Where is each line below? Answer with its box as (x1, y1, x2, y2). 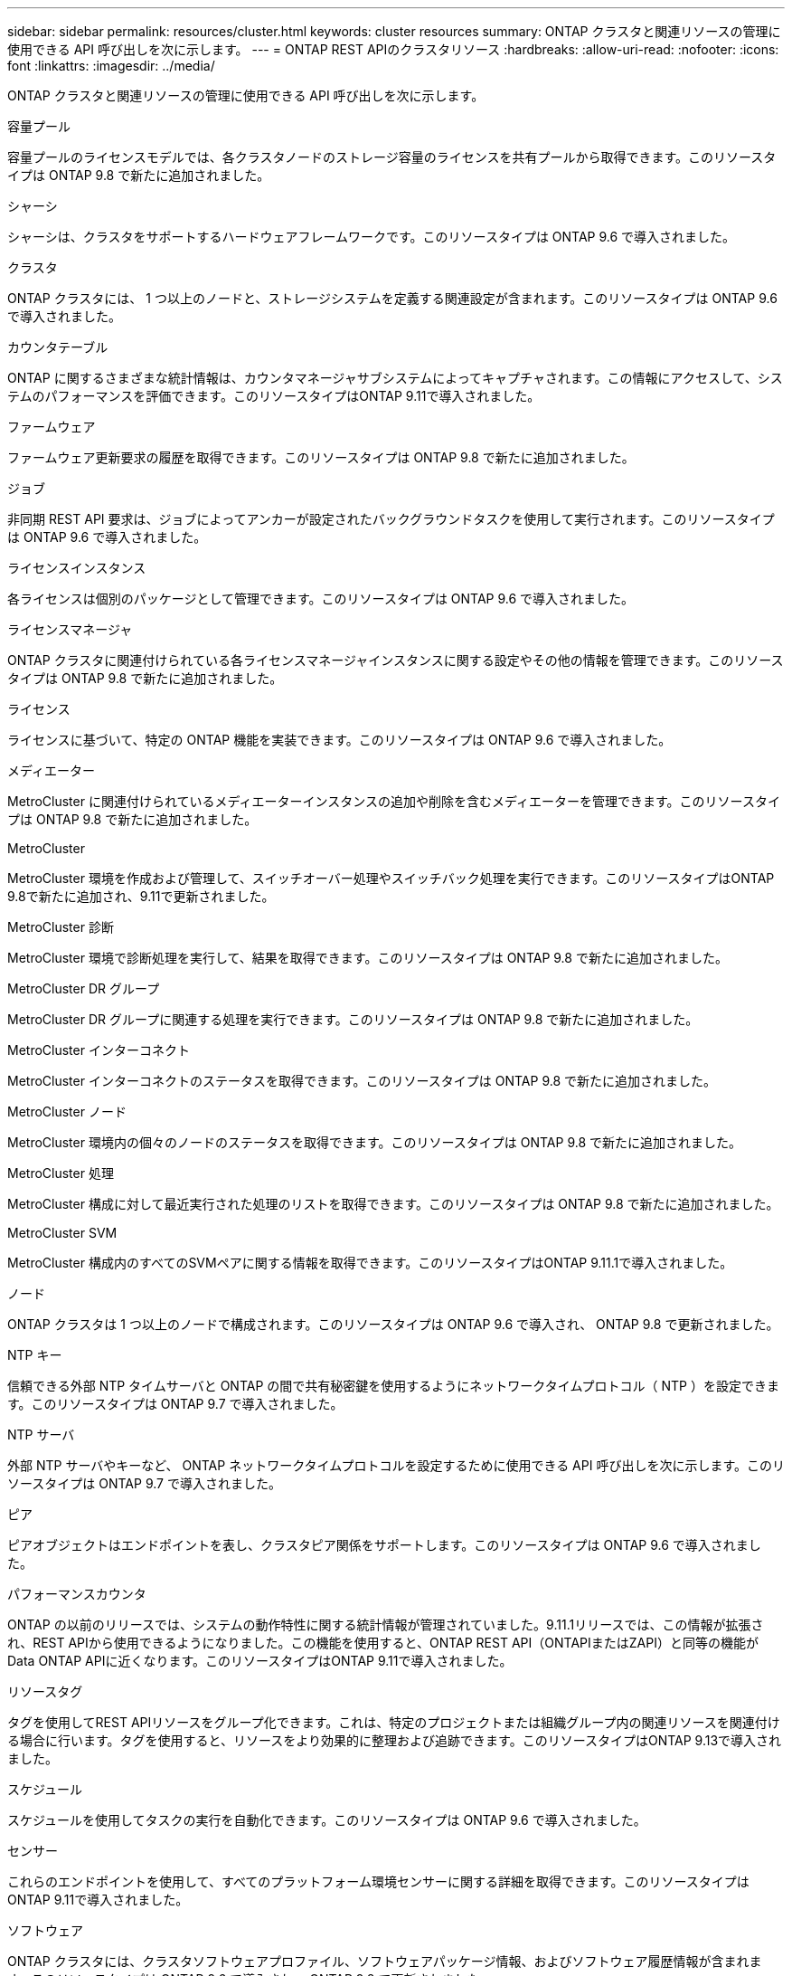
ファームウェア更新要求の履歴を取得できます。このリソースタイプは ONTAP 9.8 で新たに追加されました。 (7, 450, 635, 465)
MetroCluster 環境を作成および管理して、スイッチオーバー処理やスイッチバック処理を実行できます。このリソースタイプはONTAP (7, 870, 775, 886)
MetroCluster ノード (7, 1104, 127, 1119)
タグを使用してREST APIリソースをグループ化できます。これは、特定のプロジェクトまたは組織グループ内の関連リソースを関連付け (7, 1715, 780, 1730)
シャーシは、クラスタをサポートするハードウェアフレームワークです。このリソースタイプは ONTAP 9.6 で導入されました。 (7, 229, 736, 244)
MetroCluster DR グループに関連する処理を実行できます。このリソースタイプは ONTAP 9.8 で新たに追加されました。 (7, 1012, 699, 1027)
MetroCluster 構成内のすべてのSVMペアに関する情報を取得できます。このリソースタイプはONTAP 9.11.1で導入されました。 (7, 1255, 733, 1270)
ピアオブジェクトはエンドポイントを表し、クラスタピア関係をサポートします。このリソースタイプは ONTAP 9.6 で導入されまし (7, 1537, 761, 1553)
